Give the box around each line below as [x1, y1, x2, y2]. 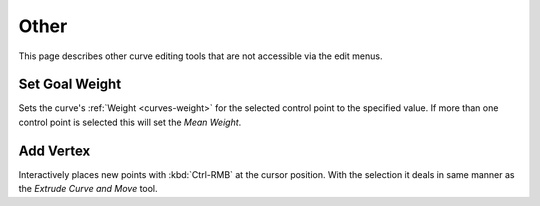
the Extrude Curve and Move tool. [18, 183, 159, 195]
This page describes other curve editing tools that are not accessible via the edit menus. [18, 50, 383, 62]
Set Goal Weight [18, 76, 122, 93]
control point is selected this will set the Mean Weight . [18, 116, 242, 128]
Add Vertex [18, 142, 91, 159]
